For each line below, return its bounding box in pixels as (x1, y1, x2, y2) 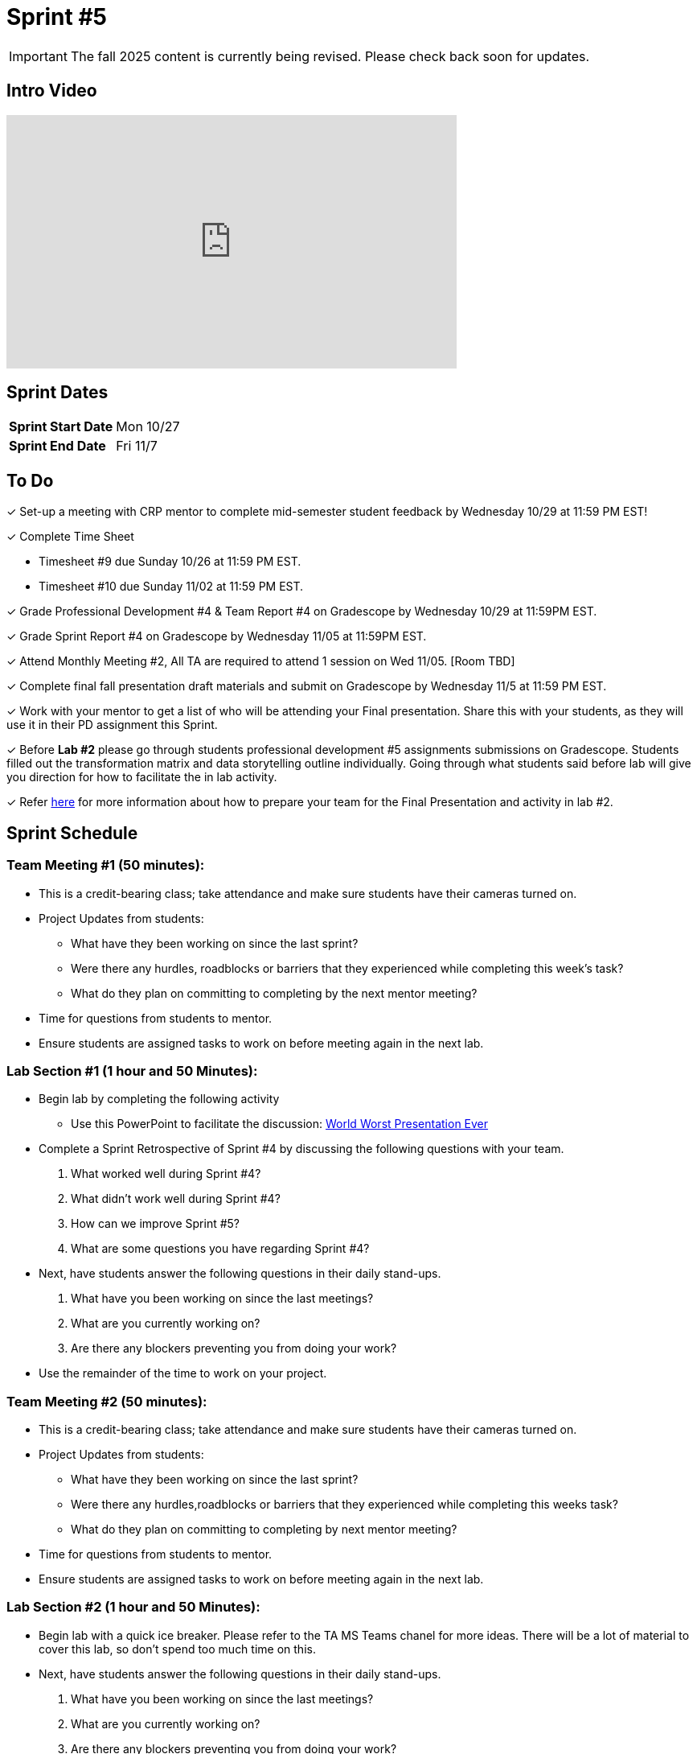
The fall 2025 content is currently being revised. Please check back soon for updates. (70, 47, 590, 64)
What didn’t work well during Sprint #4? (71, 1192, 281, 1206)
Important (9, 47, 68, 64)
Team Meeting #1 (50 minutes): (6, 857, 205, 874)
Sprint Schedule (6, 822, 138, 843)
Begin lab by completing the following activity (39, 1092, 280, 1106)
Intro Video (6, 80, 97, 101)
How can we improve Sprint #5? (71, 1217, 240, 1231)
